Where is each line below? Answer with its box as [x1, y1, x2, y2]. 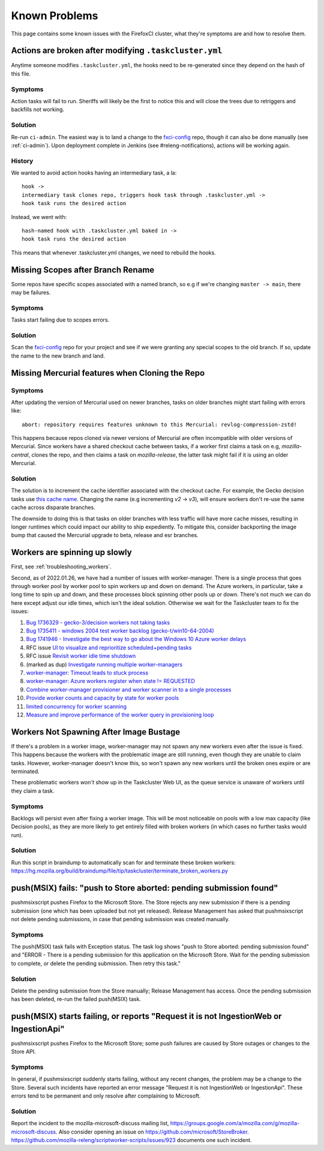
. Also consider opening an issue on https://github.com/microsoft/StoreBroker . [55, 1128, 249, 1135]
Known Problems [11, 9, 98, 22]
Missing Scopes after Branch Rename [11, 265, 155, 275]
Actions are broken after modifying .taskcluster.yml [11, 46, 223, 56]
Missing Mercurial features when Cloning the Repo [11, 368, 205, 378]
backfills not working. [11, 106, 65, 113]
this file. [11, 70, 31, 77]
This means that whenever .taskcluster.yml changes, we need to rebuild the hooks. [11, 249, 216, 256]
